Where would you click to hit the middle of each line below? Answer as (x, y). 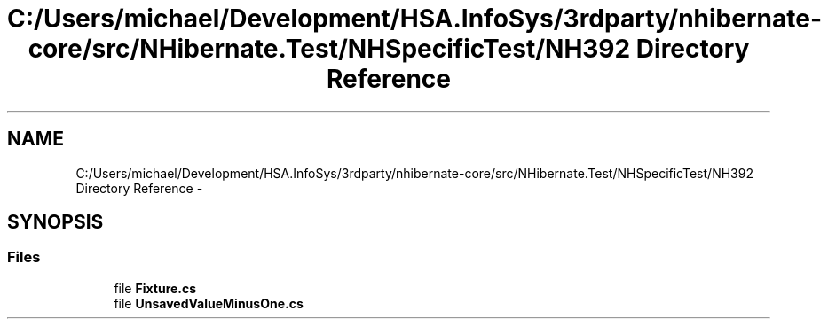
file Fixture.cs (155, 288)
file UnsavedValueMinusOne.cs (209, 303)
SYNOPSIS (55, 222)
